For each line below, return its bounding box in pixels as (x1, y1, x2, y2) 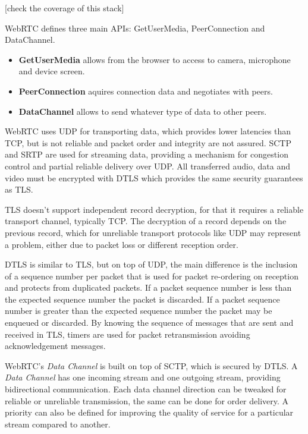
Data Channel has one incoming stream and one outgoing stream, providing (5, 371, 281, 383)
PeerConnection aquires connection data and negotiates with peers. (18, 84, 273, 97)
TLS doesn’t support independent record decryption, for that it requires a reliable (5, 203, 304, 215)
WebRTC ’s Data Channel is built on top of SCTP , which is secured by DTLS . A (5, 359, 298, 372)
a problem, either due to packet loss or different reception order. (5, 238, 238, 250)
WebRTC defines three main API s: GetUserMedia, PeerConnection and (5, 21, 265, 34)
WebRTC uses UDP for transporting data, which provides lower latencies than (5, 125, 291, 137)
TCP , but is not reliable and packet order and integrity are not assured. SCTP (5, 136, 291, 149)
